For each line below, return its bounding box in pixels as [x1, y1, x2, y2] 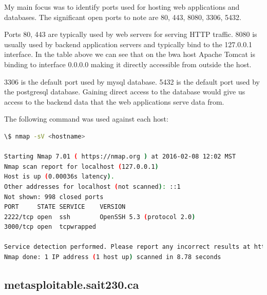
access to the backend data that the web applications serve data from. [4, 96, 224, 107]
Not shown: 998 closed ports [4, 193, 104, 201]
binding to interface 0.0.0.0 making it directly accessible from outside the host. [4, 58, 252, 69]
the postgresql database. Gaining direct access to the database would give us [4, 86, 245, 97]
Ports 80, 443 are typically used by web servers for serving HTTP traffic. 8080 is [4, 29, 257, 40]
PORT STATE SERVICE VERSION [4, 203, 126, 211]
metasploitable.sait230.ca [4, 277, 139, 292]
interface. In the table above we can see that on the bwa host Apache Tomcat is [4, 49, 256, 60]
